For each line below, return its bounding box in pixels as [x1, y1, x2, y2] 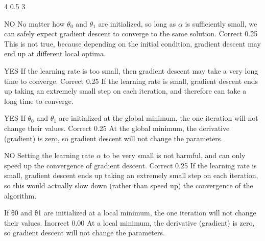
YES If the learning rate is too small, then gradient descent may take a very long [4, 65, 258, 76]
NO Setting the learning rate [4, 150, 94, 161]
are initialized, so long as [98, 18, 176, 29]
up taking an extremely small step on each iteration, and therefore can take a [4, 85, 247, 96]
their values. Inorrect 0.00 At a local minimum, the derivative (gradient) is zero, [4, 217, 255, 228]
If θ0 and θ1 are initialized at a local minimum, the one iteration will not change [4, 207, 256, 218]
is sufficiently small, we [185, 18, 257, 29]
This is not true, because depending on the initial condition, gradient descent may [4, 38, 261, 49]
